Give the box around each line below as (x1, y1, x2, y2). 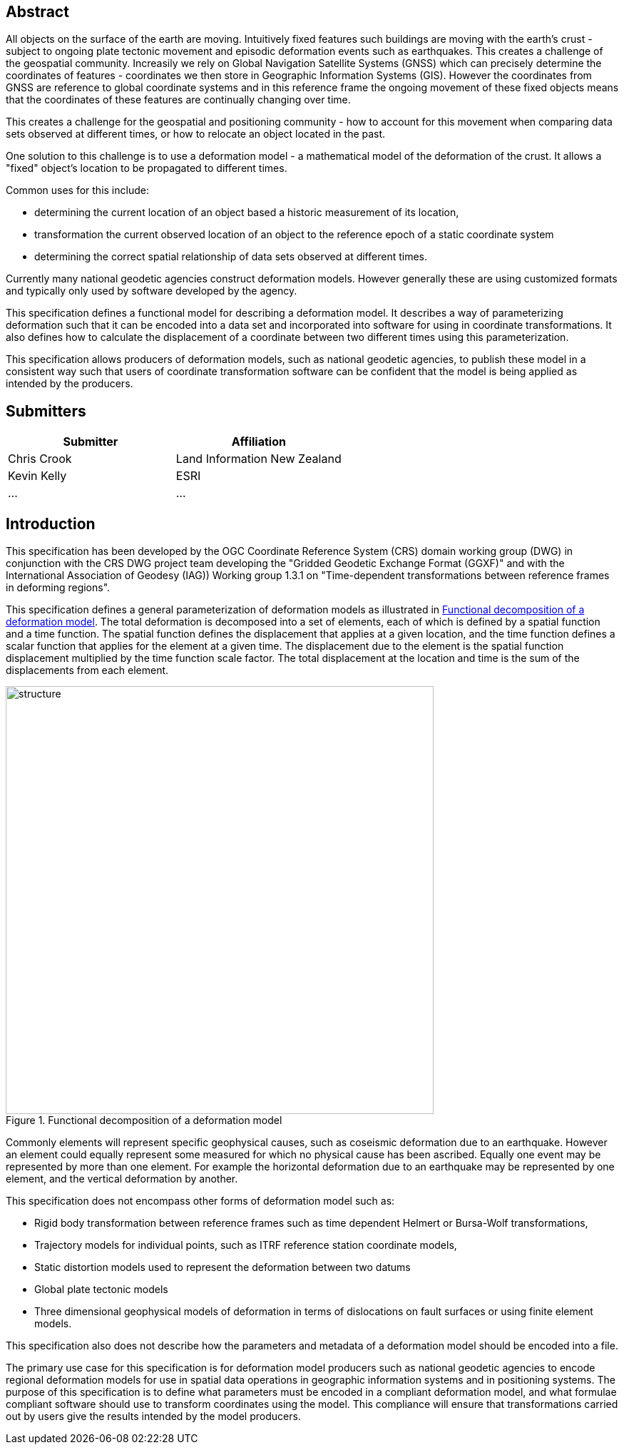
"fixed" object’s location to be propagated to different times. (6, 162, 287, 175)
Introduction (6, 514, 96, 533)
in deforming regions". (6, 581, 111, 594)
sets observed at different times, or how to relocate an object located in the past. (6, 128, 386, 141)
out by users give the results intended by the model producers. (6, 1410, 301, 1423)
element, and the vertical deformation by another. (6, 1173, 238, 1185)
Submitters (6, 402, 86, 420)
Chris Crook (8, 451, 72, 466)
